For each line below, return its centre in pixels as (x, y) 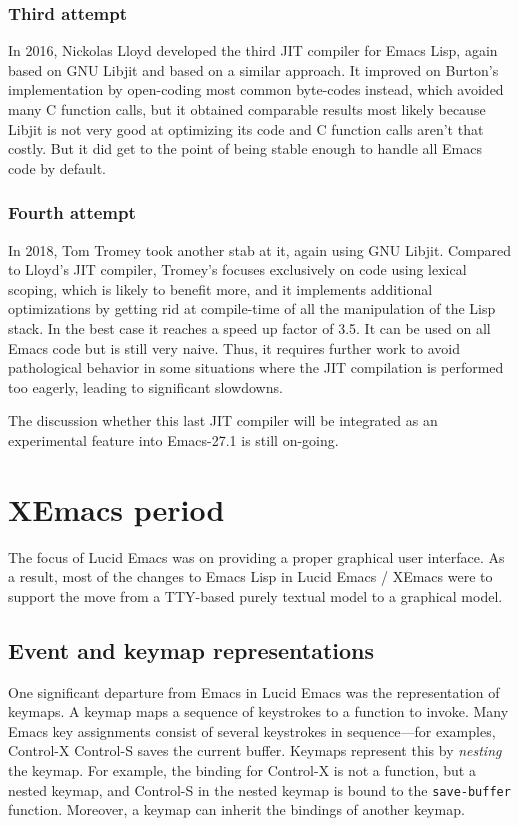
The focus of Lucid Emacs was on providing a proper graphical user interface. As (256, 556)
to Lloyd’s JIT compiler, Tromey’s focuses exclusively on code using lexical (237, 269)
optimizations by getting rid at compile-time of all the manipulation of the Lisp (252, 308)
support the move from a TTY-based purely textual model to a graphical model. (255, 595)
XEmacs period (116, 508)
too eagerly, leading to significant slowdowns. (145, 386)
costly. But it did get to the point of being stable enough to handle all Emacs (245, 148)
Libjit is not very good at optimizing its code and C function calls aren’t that (246, 128)
